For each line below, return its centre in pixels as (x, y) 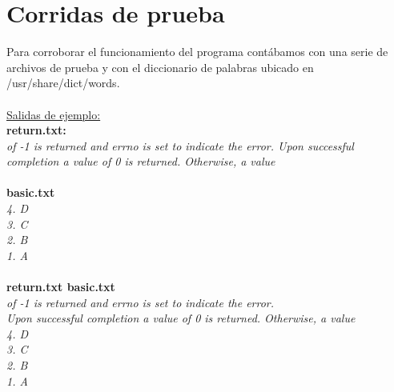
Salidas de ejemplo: (54, 114)
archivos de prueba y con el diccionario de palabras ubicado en (160, 67)
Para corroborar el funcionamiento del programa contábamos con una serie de (197, 52)
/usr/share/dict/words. (63, 83)
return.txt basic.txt (61, 287)
